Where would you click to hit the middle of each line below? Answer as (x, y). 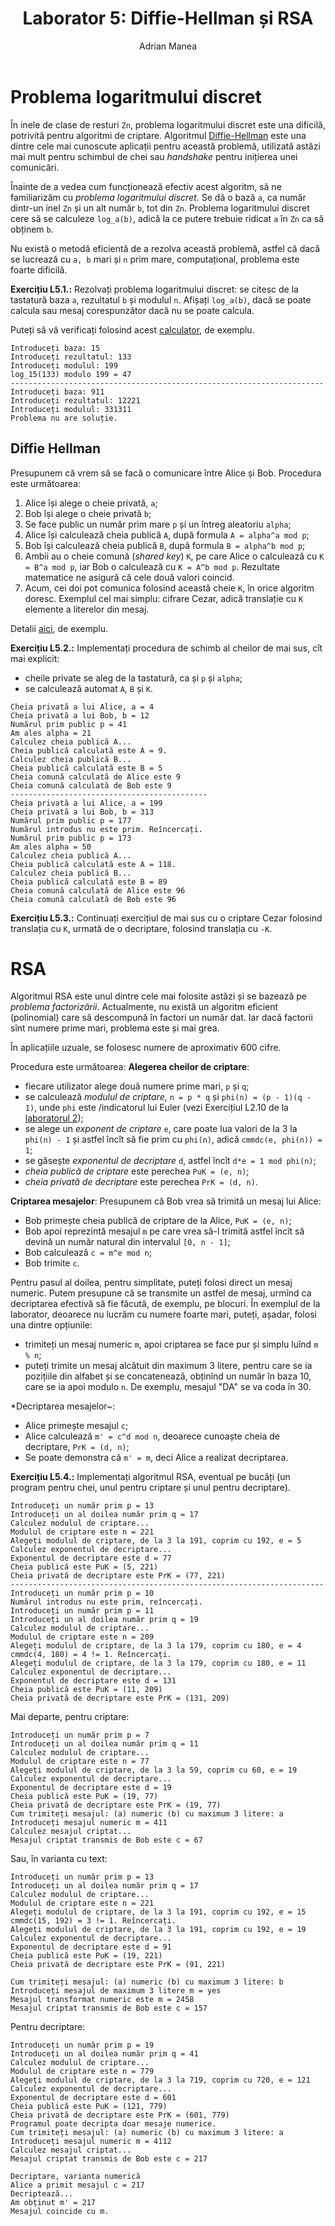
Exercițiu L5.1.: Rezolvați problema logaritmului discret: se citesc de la (154, 289)
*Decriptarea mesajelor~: (63, 1406)
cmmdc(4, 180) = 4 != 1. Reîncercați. (91, 1655)
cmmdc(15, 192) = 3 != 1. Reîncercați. (93, 1921)
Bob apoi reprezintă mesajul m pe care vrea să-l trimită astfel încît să (164, 1231)
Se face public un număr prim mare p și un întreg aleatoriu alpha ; (158, 524)
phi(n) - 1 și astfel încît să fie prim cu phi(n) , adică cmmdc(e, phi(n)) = (173, 1139)
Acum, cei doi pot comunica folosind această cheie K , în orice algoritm (169, 588)
